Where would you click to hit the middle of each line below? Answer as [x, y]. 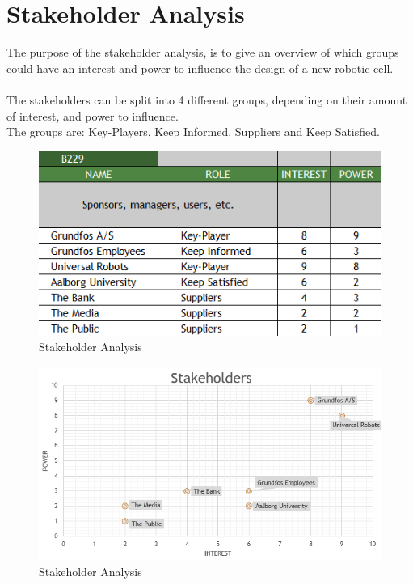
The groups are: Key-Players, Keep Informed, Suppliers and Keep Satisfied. [193, 131]
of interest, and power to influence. [93, 115]
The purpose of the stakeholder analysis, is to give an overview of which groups [203, 52]
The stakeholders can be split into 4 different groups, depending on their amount [207, 99]
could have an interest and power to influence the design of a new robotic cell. [200, 68]
